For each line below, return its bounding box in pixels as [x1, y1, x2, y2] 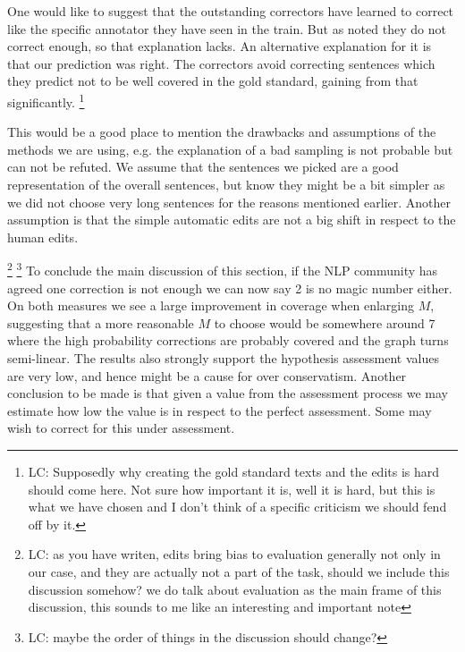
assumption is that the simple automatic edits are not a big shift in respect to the [7, 210, 456, 229]
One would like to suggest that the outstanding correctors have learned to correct [7, 2, 454, 20]
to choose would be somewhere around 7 [214, 313, 435, 332]
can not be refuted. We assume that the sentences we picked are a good [7, 157, 399, 176]
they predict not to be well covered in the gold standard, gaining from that [7, 72, 418, 90]
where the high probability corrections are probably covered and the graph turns [7, 331, 449, 350]
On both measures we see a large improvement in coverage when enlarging [7, 296, 414, 315]
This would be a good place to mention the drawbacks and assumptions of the [7, 123, 436, 141]
